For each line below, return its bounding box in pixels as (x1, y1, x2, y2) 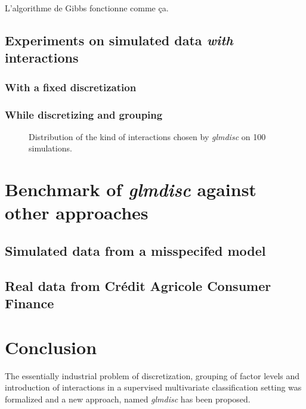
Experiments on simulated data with (5, 30, 233, 49)
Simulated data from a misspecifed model (5, 241, 266, 259)
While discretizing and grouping (5, 107, 163, 122)
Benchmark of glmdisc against (5, 177, 256, 202)
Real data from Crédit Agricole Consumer (5, 276, 271, 295)
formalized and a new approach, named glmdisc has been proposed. (5, 392, 251, 405)
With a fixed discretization (5, 79, 137, 94)
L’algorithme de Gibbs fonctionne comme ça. (5, 2, 169, 14)
